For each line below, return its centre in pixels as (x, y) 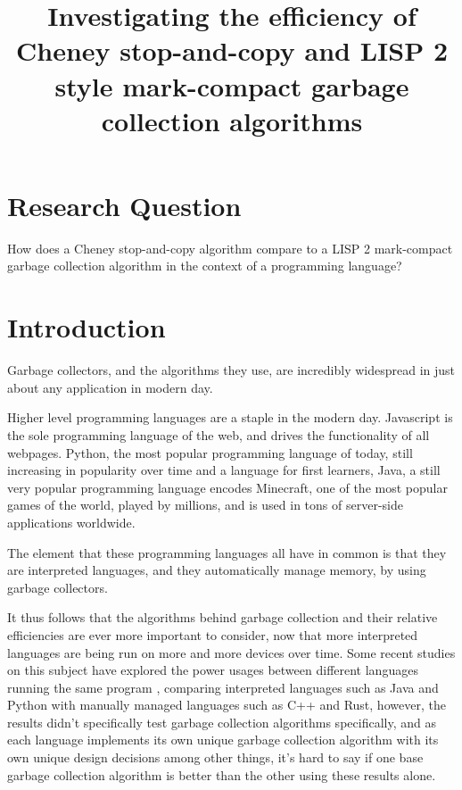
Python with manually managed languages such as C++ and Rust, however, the (227, 705)
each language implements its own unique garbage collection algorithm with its (223, 740)
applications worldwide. (71, 522)
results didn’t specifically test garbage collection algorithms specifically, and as (222, 722)
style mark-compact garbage (232, 85)
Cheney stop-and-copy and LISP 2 (232, 50)
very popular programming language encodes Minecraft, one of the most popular (227, 487)
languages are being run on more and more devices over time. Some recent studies (231, 652)
